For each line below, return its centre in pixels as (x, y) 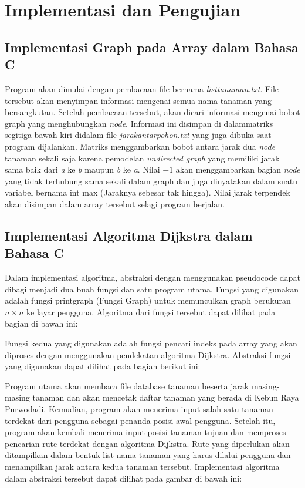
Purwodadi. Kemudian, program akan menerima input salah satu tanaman (139, 409)
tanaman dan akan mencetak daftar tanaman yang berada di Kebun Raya (166, 397)
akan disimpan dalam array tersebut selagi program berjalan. (115, 203)
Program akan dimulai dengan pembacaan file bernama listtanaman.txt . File (142, 88)
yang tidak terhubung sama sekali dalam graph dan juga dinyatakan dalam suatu (151, 181)
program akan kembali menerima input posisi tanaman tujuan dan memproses (145, 432)
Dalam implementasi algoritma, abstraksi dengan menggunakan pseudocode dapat (152, 277)
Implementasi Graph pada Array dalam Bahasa (152, 47)
